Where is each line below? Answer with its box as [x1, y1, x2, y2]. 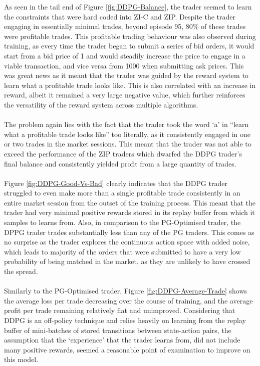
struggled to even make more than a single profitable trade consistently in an [4, 187, 240, 198]
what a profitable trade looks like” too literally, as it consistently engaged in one [4, 128, 250, 139]
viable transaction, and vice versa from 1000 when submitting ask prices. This [4, 60, 244, 70]
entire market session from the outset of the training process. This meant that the [4, 197, 255, 207]
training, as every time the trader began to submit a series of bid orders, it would [4, 40, 254, 51]
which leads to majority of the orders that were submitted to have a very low [4, 246, 241, 256]
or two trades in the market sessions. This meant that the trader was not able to [4, 138, 251, 149]
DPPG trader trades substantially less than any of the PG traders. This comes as [4, 226, 254, 237]
